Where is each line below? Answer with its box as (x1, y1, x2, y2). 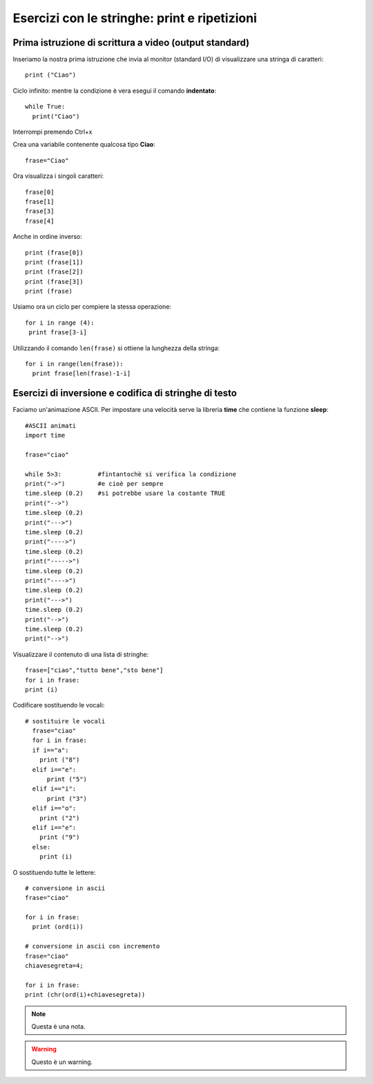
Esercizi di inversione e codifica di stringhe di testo (12, 388, 238, 399)
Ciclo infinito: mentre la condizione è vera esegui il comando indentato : (12, 87, 217, 95)
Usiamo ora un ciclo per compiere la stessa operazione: (12, 302, 172, 311)
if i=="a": (32, 746, 69, 754)
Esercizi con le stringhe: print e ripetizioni (12, 10, 257, 26)
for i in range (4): (25, 318, 95, 327)
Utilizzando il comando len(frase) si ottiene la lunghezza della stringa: (12, 343, 220, 352)
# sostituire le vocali (25, 717, 106, 725)
